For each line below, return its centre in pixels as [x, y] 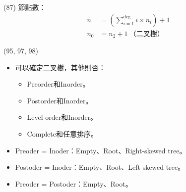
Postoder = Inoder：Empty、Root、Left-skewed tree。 [100, 167]
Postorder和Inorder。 [60, 100]
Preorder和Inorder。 [58, 84]
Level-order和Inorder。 [62, 117]
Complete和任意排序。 [62, 134]
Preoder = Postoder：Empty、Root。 [74, 183]
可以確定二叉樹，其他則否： [60, 67]
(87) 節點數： [25, 7]
